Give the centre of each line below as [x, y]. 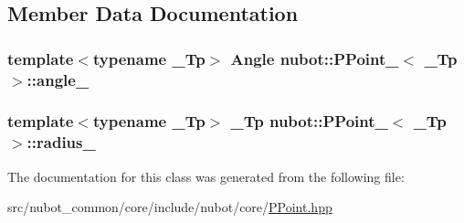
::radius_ [61, 142]
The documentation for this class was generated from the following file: [206, 176]
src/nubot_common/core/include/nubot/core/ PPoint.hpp [170, 207]
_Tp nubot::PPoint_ [309, 121]
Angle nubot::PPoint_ [315, 58]
